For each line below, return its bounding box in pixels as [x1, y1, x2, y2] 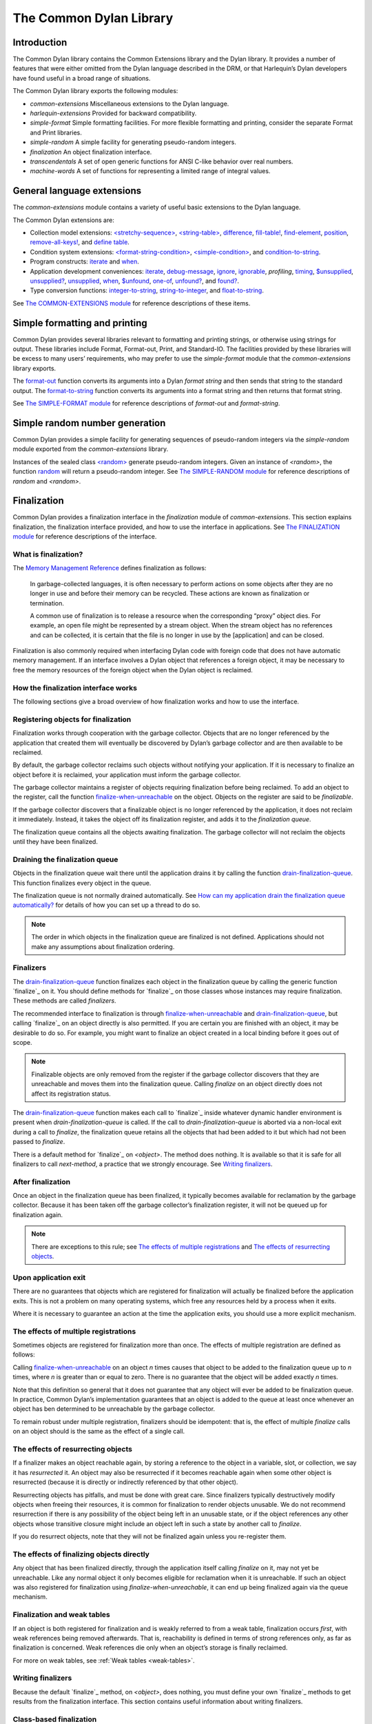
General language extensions [12, 185, 142, 197]
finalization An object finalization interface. [30, 148, 152, 156]
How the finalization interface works [12, 683, 138, 692]
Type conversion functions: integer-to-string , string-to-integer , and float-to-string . [30, 286, 265, 294]
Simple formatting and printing [12, 317, 147, 329]
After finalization [12, 1176, 71, 1186]
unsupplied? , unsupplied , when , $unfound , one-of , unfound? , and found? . [30, 277, 240, 285]
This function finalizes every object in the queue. [12, 879, 152, 887]
